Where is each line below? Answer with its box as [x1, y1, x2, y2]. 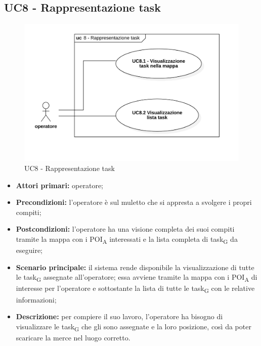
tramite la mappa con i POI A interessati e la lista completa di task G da [16, 233, 238, 245]
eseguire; [16, 245, 43, 255]
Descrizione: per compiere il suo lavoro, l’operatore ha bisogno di [16, 311, 223, 322]
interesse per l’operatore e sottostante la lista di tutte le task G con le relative [16, 283, 255, 295]
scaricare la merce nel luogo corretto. [16, 332, 130, 342]
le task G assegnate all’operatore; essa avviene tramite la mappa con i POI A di [16, 272, 257, 284]
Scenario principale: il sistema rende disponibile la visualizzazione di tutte [16, 262, 254, 272]
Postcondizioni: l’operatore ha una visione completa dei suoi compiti [16, 224, 235, 234]
